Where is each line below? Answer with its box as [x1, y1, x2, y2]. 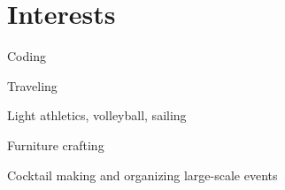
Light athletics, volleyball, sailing [7, 106, 187, 125]
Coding [7, 47, 46, 65]
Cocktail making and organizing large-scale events [7, 165, 278, 184]
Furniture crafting [7, 135, 104, 154]
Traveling [7, 76, 58, 95]
